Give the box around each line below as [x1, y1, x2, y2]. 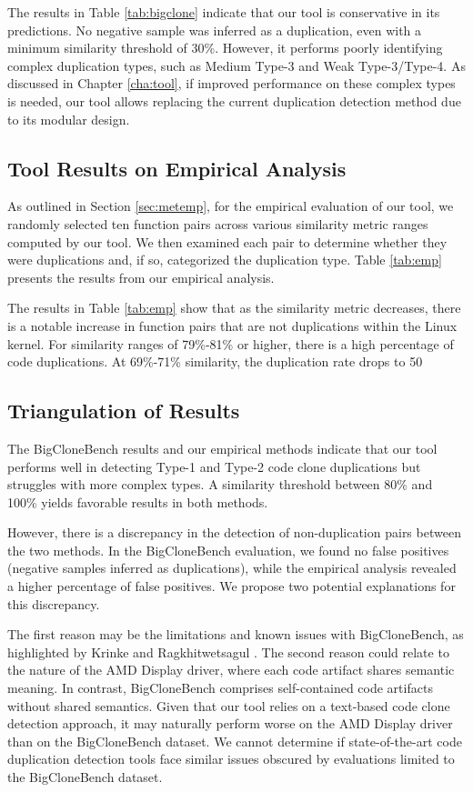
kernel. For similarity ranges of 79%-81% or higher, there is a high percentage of [7, 334, 454, 353]
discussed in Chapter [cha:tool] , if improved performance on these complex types [7, 74, 456, 93]
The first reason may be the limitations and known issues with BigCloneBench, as [7, 625, 464, 644]
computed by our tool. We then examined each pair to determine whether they [7, 232, 448, 251]
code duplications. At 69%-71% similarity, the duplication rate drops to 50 [7, 352, 423, 371]
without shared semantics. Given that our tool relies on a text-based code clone [7, 696, 450, 715]
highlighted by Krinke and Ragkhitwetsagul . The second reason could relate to [7, 642, 449, 661]
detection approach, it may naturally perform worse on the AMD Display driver [7, 714, 453, 733]
